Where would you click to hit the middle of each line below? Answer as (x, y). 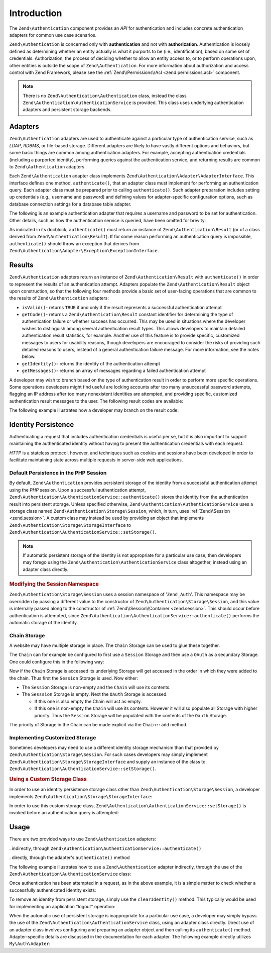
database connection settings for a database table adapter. (70, 204)
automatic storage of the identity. (44, 622)
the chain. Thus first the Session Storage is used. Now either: (74, 678)
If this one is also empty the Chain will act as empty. (88, 701)
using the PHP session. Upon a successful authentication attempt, (78, 490)
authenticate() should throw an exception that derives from (74, 243)
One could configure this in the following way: (57, 661)
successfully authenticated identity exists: (53, 890)
